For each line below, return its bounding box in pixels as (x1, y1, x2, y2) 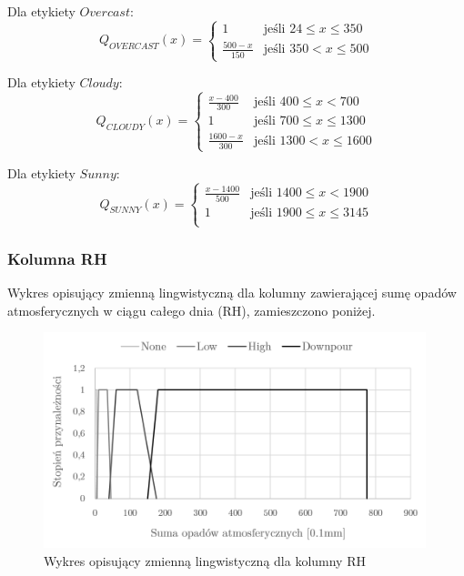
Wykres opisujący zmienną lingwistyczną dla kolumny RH (44, 551, 366, 570)
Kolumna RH (7, 247, 107, 269)
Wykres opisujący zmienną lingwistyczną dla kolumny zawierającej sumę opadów (7, 283, 457, 302)
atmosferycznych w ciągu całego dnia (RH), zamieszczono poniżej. (7, 300, 376, 319)
